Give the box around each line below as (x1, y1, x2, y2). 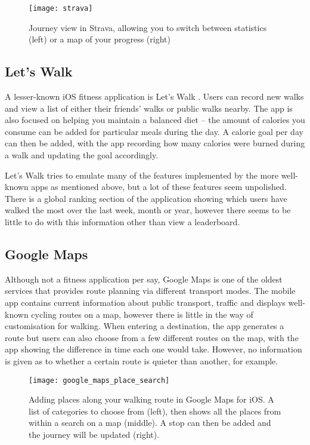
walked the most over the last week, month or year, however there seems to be (5, 204, 291, 216)
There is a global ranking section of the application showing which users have (5, 192, 287, 204)
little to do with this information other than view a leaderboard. (5, 215, 240, 228)
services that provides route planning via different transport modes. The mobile (5, 284, 296, 297)
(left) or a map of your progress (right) (29, 33, 170, 45)
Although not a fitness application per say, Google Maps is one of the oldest (5, 272, 283, 285)
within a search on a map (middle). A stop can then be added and (29, 416, 271, 429)
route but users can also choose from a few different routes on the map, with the (5, 331, 299, 343)
